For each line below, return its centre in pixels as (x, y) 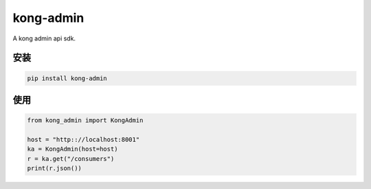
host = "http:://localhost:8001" (83, 139)
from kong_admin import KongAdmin (85, 121)
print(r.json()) (55, 168)
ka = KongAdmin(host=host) (72, 149)
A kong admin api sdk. (44, 38)
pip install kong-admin (67, 78)
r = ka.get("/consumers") (71, 159)
